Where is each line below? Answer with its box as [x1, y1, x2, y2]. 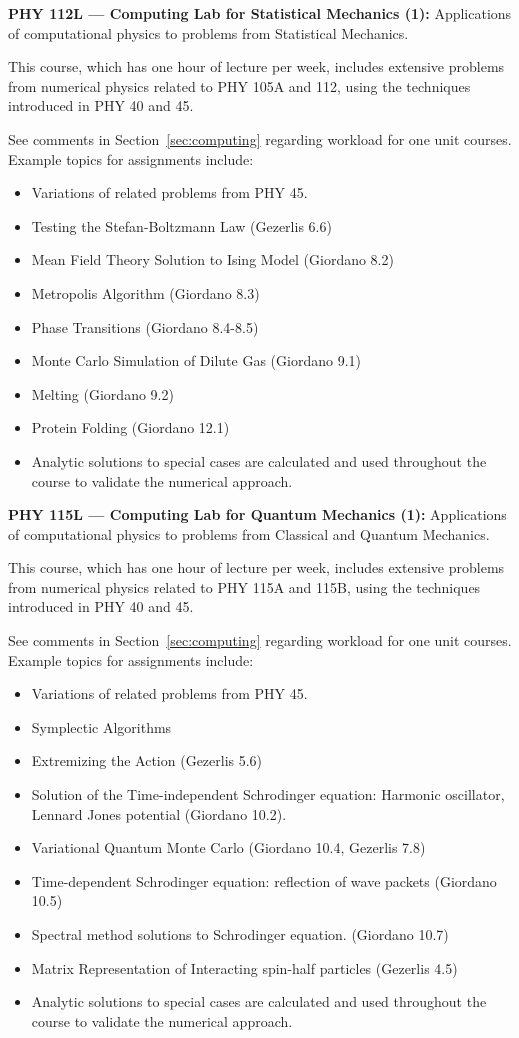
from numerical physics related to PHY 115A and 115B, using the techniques [8, 576, 481, 597]
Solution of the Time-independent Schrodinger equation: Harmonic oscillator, [31, 784, 505, 805]
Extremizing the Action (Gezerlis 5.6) [31, 750, 263, 771]
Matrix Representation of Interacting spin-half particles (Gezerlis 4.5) [31, 957, 458, 978]
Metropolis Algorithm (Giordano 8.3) [31, 282, 260, 303]
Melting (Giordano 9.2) [31, 383, 174, 404]
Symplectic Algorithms [31, 716, 172, 737]
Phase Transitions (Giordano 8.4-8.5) [31, 316, 259, 337]
